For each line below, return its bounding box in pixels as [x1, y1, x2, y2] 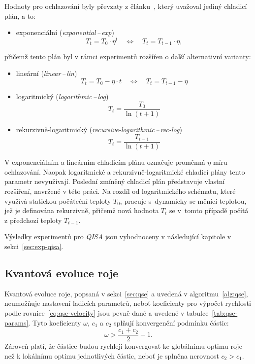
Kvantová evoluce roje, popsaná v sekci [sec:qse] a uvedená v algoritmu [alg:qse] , [4, 288, 248, 298]
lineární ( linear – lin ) [16, 68, 77, 78]
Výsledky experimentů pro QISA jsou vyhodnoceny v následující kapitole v [4, 231, 231, 242]
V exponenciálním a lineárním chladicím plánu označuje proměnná [4, 157, 205, 167]
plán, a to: [4, 10, 36, 21]
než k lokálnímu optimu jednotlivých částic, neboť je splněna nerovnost [4, 350, 219, 361]
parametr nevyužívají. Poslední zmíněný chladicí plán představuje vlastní [4, 176, 225, 186]
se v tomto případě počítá [169, 205, 249, 216]
